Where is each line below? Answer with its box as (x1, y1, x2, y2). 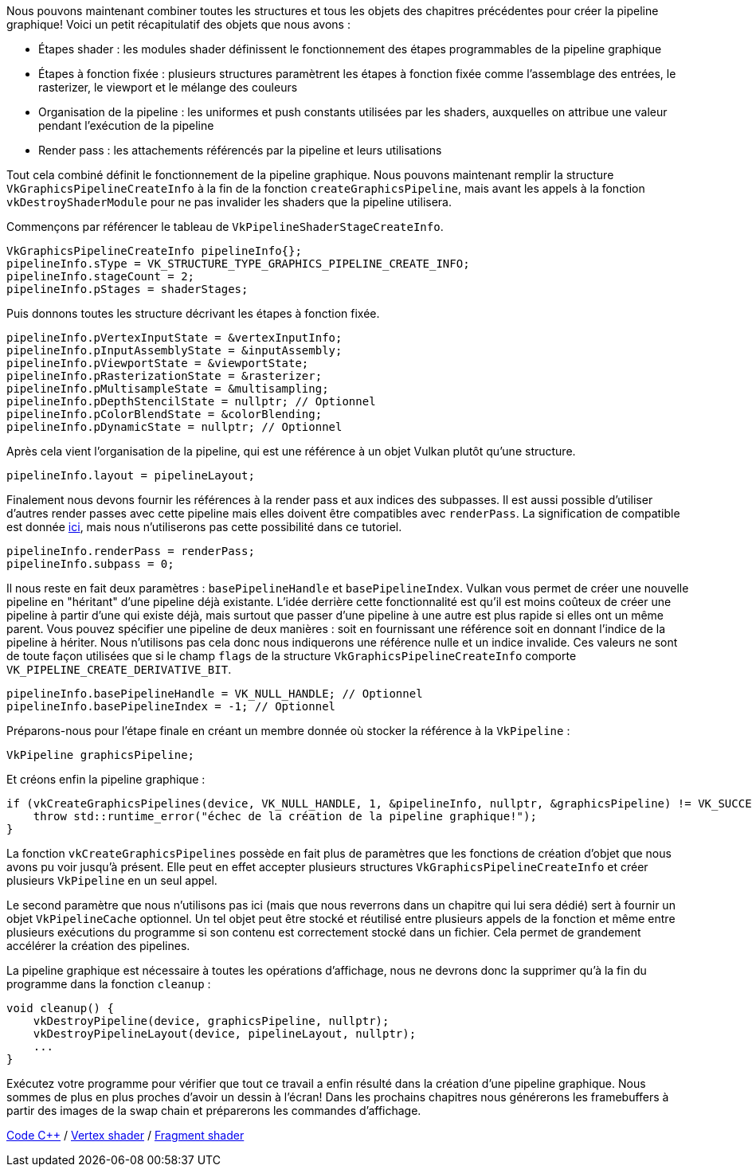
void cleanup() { (6, 1002, 114, 1015)
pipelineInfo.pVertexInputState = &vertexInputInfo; (6, 331, 343, 344)
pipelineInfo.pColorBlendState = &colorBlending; (6, 408, 323, 420)
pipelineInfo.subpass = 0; (6, 557, 174, 570)
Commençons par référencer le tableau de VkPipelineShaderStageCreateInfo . (6, 220, 444, 233)
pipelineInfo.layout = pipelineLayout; (6, 469, 255, 482)
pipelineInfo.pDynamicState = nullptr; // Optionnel (6, 420, 343, 433)
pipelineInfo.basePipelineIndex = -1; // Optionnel (6, 700, 336, 713)
